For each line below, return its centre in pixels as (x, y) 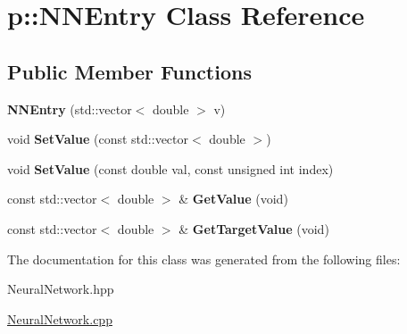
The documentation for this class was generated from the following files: (204, 259)
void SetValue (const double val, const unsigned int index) (170, 168)
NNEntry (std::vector (70, 109)
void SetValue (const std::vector (98, 139)
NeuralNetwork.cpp (60, 318)
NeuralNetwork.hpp (61, 289)
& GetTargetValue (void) (254, 228)
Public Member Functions (129, 71)
